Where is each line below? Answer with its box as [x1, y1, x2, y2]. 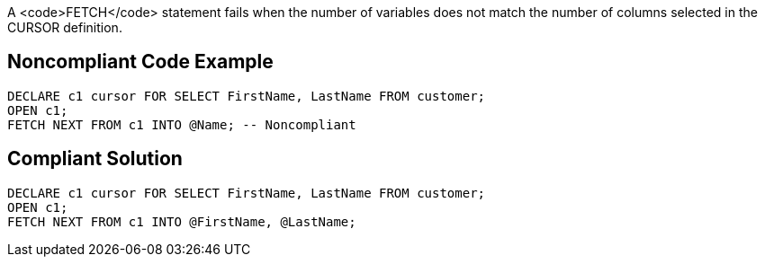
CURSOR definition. [7, 20, 122, 35]
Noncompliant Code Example [7, 50, 274, 74]
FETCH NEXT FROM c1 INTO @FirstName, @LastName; [7, 214, 356, 229]
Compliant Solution [7, 147, 183, 171]
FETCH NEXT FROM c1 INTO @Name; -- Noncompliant [7, 117, 356, 132]
